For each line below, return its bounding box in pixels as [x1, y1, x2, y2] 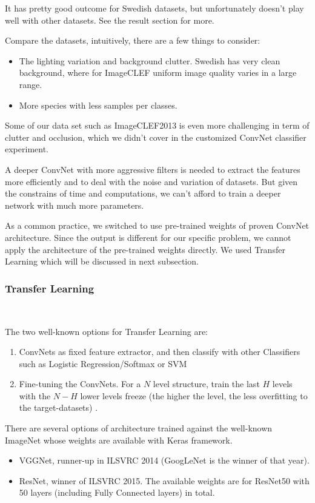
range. [19, 78, 42, 90]
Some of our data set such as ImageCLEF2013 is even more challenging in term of [5, 119, 310, 132]
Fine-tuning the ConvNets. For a [19, 377, 141, 390]
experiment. [5, 143, 48, 155]
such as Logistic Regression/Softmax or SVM [19, 357, 187, 370]
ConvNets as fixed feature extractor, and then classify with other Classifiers [19, 345, 300, 358]
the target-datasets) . [19, 401, 98, 414]
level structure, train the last [153, 377, 260, 390]
